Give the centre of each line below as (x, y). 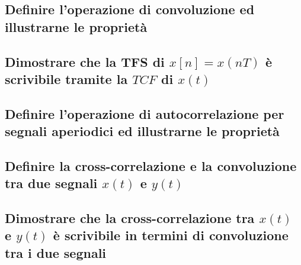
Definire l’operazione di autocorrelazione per (145, 113)
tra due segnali (51, 183)
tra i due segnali (56, 252)
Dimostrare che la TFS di (85, 61)
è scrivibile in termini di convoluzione (171, 235)
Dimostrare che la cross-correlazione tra (130, 218)
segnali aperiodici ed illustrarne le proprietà (142, 131)
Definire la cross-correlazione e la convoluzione (151, 165)
